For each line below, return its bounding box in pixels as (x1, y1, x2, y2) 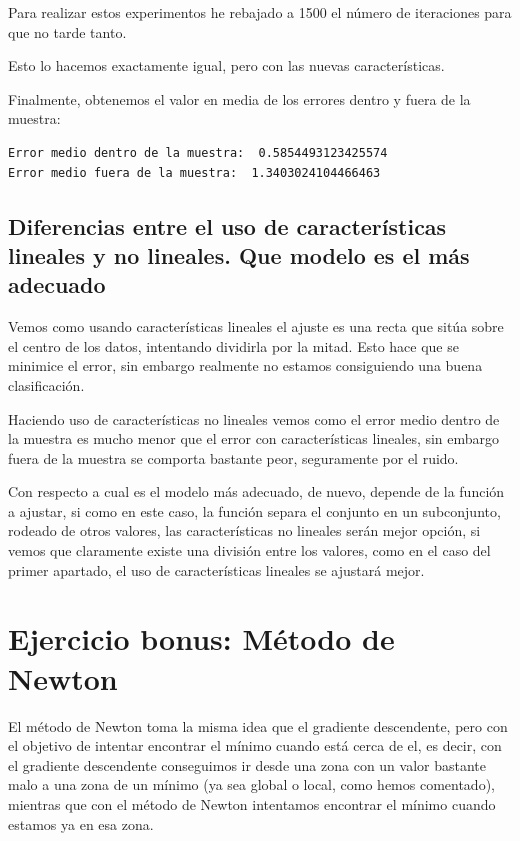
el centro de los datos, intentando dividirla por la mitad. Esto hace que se (8, 335, 459, 356)
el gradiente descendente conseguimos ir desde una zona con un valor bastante (8, 754, 487, 775)
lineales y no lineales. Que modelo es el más (8, 239, 470, 270)
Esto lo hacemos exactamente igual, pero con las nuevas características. (8, 55, 445, 76)
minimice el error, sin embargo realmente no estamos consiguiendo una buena (8, 355, 483, 376)
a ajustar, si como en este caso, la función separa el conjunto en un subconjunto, (8, 500, 501, 521)
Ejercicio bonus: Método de (8, 618, 395, 659)
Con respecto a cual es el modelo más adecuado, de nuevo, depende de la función (8, 481, 505, 502)
